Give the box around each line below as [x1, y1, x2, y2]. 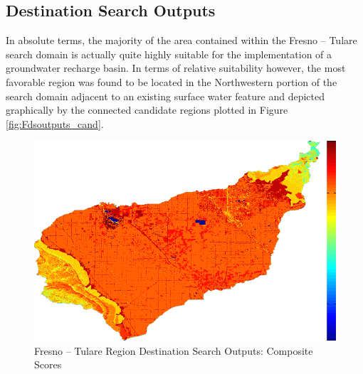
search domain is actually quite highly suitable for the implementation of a [6, 46, 332, 61]
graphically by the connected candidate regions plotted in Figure [6, 102, 288, 117]
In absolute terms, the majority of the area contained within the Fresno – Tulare [6, 33, 357, 48]
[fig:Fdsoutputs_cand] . [6, 116, 104, 131]
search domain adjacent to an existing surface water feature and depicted [6, 88, 325, 103]
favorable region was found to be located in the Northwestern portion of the [6, 74, 337, 89]
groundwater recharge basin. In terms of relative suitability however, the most [6, 60, 346, 75]
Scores [34, 357, 62, 372]
